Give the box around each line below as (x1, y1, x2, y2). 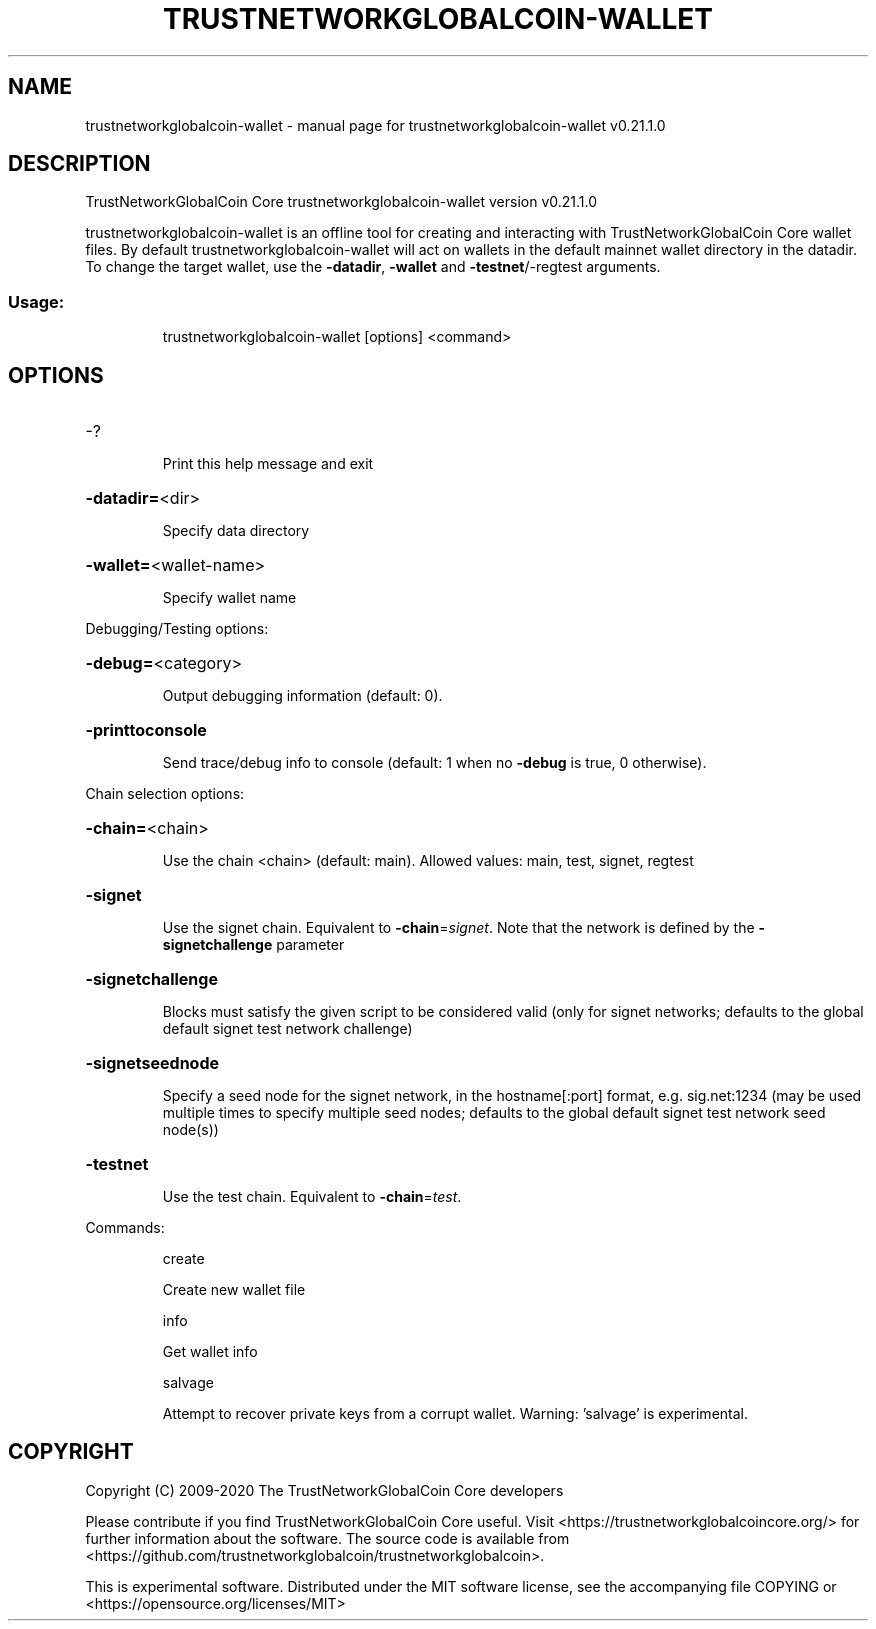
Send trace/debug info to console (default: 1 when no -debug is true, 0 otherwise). (162, 754, 707, 772)
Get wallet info (162, 1343, 258, 1361)
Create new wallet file (162, 1281, 306, 1299)
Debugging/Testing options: (85, 620, 269, 638)
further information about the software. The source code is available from (85, 1529, 570, 1547)
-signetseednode (85, 1053, 220, 1074)
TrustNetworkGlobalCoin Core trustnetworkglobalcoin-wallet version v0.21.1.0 (85, 193, 598, 211)
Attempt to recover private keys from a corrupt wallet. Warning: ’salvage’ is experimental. (162, 1405, 748, 1423)
